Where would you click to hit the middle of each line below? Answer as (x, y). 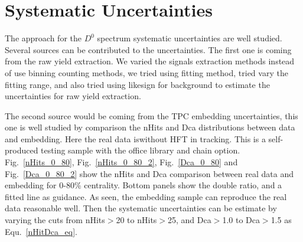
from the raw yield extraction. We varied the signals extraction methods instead (150, 61)
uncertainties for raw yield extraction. (73, 96)
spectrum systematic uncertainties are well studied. (190, 38)
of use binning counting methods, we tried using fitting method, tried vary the (146, 72)
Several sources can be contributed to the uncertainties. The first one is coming (148, 49)
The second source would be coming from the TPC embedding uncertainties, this (151, 115)
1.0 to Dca (241, 220)
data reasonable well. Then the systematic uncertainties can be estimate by (141, 208)
